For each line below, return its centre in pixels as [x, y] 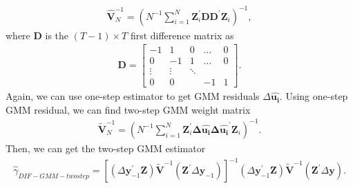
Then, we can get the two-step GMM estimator [106, 148]
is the [57, 35]
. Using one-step [314, 96]
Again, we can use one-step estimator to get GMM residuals [133, 96]
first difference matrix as [182, 35]
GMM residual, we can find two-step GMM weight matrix [128, 109]
